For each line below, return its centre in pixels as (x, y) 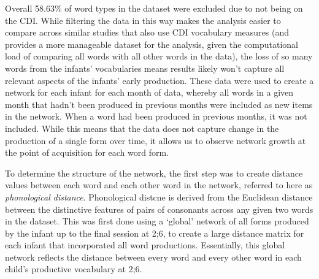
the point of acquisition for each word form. (87, 152)
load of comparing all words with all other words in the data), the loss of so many (159, 56)
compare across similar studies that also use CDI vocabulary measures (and (147, 32)
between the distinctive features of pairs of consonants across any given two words (159, 209)
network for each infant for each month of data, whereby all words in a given (149, 92)
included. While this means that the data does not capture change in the (142, 128)
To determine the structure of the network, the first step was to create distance (154, 173)
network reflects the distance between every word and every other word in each (153, 257)
